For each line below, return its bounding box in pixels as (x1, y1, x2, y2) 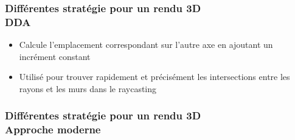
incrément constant (19, 50, 91, 62)
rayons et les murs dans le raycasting (19, 82, 157, 95)
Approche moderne (5, 122, 101, 137)
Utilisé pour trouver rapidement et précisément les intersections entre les (19, 70, 290, 83)
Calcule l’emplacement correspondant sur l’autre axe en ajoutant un (19, 38, 273, 51)
